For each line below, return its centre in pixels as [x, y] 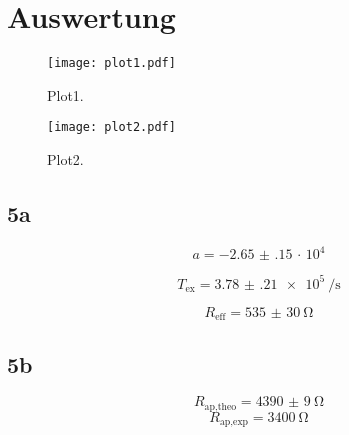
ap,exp [234, 422]
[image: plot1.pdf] [111, 63]
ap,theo [220, 406]
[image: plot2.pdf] [111, 127]
